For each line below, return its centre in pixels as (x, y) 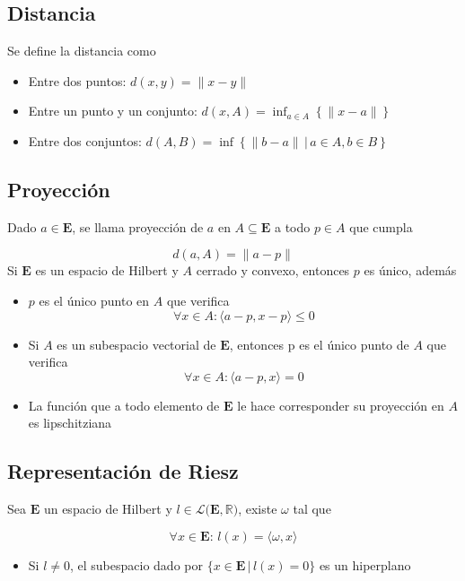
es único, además (410, 270)
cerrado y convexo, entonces (273, 270)
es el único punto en (94, 300)
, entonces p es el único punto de (319, 344)
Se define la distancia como (82, 51)
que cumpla (381, 226)
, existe (258, 509)
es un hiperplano (365, 564)
